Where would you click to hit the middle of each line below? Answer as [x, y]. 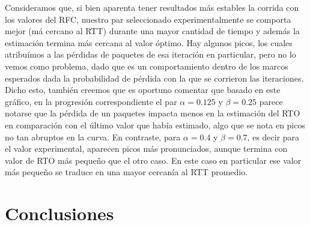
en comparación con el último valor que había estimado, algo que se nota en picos [155, 124]
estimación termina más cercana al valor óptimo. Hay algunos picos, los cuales [149, 42]
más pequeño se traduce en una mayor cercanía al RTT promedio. [126, 172]
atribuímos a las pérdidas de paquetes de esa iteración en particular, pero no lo [150, 54]
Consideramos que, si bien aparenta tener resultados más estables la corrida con [152, 7]
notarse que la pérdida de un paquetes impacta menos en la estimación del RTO [153, 113]
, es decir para [273, 136]
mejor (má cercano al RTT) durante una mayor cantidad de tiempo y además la [152, 31]
